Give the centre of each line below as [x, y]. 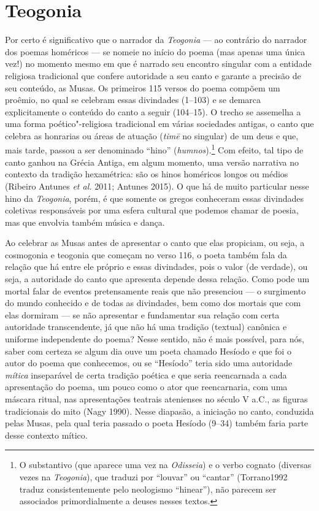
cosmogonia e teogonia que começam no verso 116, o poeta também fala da [146, 254]
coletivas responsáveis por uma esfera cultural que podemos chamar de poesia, [152, 210]
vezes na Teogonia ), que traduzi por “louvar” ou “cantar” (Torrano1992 [153, 476]
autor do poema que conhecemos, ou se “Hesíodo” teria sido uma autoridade [149, 363]
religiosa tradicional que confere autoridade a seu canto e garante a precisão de [153, 75]
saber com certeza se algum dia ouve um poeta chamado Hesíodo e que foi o [148, 351]
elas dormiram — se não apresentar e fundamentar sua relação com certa [142, 314]
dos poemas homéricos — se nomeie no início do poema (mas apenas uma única [155, 51]
